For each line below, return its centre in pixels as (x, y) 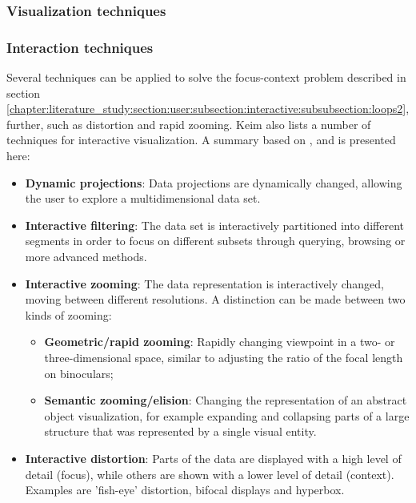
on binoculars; (79, 373)
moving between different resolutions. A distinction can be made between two (215, 299)
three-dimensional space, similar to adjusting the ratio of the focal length (224, 357)
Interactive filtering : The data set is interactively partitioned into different (214, 225)
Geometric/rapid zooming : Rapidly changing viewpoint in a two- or (220, 342)
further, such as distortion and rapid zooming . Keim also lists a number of (189, 124)
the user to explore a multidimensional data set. (143, 198)
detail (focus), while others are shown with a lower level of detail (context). (210, 474)
